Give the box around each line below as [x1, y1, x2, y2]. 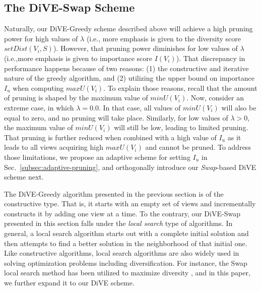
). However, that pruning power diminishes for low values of [53, 43, 238, 53]
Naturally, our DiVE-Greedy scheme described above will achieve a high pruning [4, 23, 253, 34]
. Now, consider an [186, 92, 244, 103]
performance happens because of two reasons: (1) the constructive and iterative [4, 63, 249, 73]
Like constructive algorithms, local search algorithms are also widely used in [4, 248, 239, 258]
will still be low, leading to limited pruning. [114, 122, 248, 133]
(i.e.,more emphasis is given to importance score [4, 52, 152, 63]
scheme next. [4, 171, 44, 182]
